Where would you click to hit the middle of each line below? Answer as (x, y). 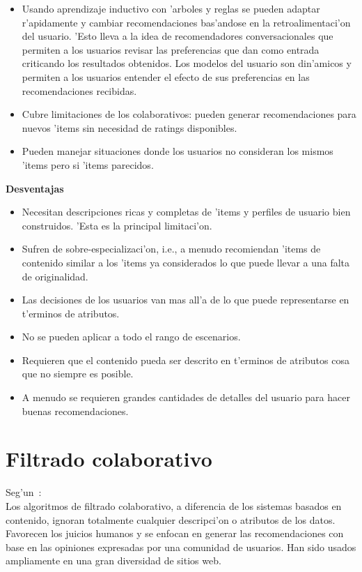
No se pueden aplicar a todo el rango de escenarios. (131, 337)
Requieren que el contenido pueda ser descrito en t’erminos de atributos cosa (186, 360)
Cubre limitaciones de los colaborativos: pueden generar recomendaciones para (189, 114)
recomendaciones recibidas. (79, 90)
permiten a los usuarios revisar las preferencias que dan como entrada (171, 49)
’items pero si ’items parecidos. (88, 164)
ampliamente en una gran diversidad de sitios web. (113, 560)
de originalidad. (55, 276)
